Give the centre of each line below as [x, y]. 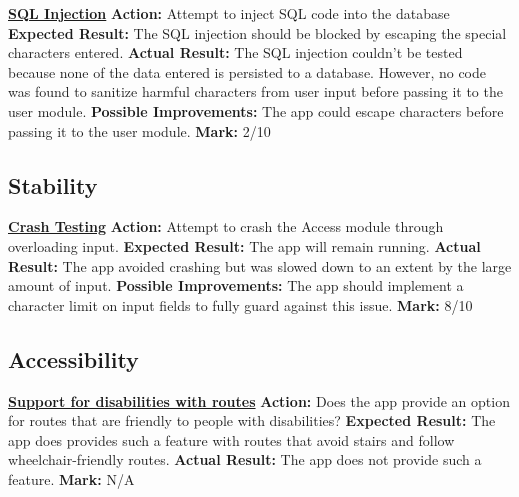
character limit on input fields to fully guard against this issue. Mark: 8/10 [240, 304]
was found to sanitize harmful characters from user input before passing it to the [255, 91]
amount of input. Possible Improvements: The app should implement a [236, 285]
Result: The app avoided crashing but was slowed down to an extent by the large [260, 265]
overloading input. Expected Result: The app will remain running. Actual [244, 245]
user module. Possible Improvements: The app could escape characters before [256, 110]
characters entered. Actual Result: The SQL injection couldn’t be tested [235, 52]
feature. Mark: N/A [71, 478]
